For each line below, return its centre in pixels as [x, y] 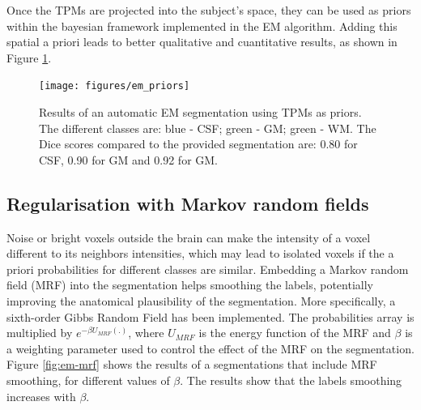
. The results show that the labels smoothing [291, 380]
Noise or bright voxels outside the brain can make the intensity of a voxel [189, 237]
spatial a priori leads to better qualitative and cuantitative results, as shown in [202, 42]
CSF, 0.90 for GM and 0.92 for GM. [129, 159]
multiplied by [40, 333]
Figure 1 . [29, 57]
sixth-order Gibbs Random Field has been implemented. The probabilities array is [210, 316]
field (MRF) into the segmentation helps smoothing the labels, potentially [190, 285]
